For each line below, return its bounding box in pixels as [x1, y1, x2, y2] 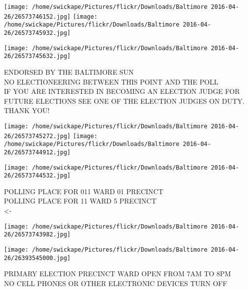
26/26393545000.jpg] [4, 254, 71, 261]
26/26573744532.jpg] [4, 172, 71, 179]
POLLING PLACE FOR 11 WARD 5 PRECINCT [4, 196, 157, 206]
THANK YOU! [4, 105, 50, 116]
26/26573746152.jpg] [4, 13, 71, 20]
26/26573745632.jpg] [4, 53, 71, 60]
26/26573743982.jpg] [4, 231, 71, 238]
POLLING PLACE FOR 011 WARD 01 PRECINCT [4, 186, 164, 196]
